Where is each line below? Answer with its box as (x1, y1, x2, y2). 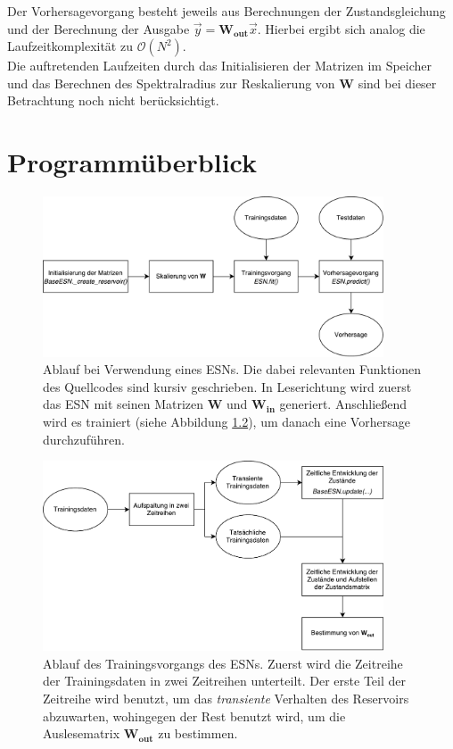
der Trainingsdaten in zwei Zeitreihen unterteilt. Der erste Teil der (43, 671, 407, 690)
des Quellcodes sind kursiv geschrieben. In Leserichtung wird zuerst (43, 377, 412, 395)
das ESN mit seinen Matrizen (43, 395, 204, 413)
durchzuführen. (43, 429, 125, 448)
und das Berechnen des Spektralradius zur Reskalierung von (7, 73, 335, 92)
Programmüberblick (7, 144, 258, 180)
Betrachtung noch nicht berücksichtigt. (7, 91, 219, 110)
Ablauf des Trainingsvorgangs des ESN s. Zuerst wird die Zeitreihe (43, 653, 403, 672)
